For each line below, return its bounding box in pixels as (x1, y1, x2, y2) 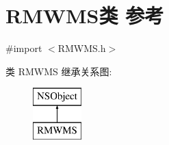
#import (5, 41, 42, 55)
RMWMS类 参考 (5, 1, 164, 29)
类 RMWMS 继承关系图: (5, 64, 112, 78)
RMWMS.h (57, 41, 106, 55)
